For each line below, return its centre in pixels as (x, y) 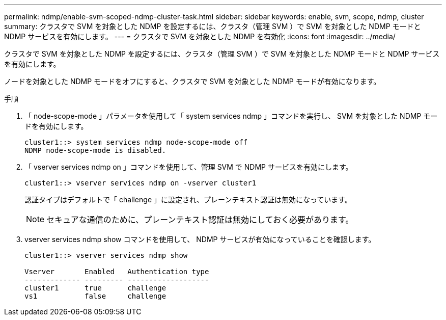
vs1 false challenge (95, 296)
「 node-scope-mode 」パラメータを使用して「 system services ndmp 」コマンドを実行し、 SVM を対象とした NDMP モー (231, 116)
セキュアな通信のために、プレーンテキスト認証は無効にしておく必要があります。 (200, 220)
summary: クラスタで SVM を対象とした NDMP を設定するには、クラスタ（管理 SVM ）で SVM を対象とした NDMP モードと (213, 26)
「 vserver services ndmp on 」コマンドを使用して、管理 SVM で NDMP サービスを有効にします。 (189, 167)
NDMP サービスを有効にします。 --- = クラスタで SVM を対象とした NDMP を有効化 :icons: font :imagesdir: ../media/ (200, 36)
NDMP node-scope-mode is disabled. (95, 150)
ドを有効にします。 (56, 126)
